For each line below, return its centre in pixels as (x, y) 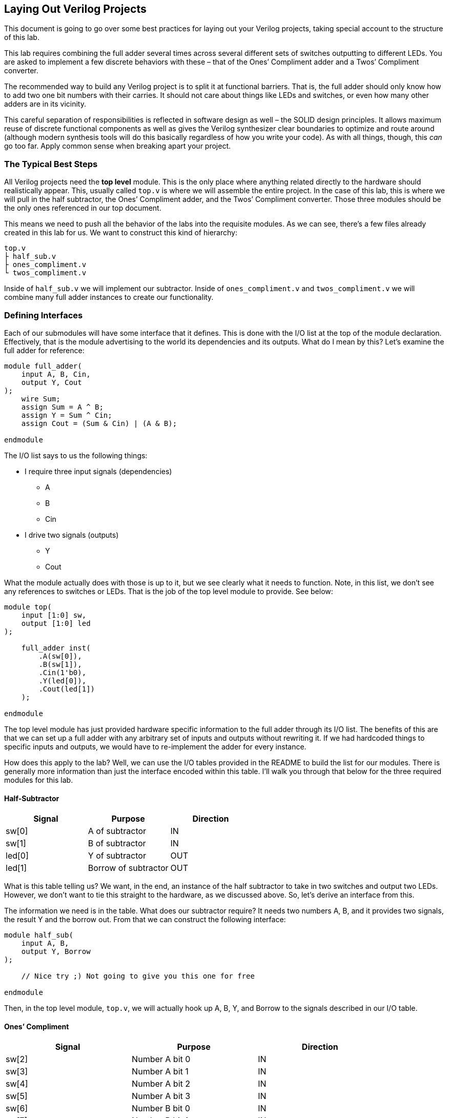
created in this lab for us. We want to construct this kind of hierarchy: (121, 233)
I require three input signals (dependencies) (98, 471)
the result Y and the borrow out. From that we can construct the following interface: (145, 920)
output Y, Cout (52, 382)
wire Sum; (41, 399)
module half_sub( (39, 935)
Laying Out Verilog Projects (75, 9)
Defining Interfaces (44, 315)
